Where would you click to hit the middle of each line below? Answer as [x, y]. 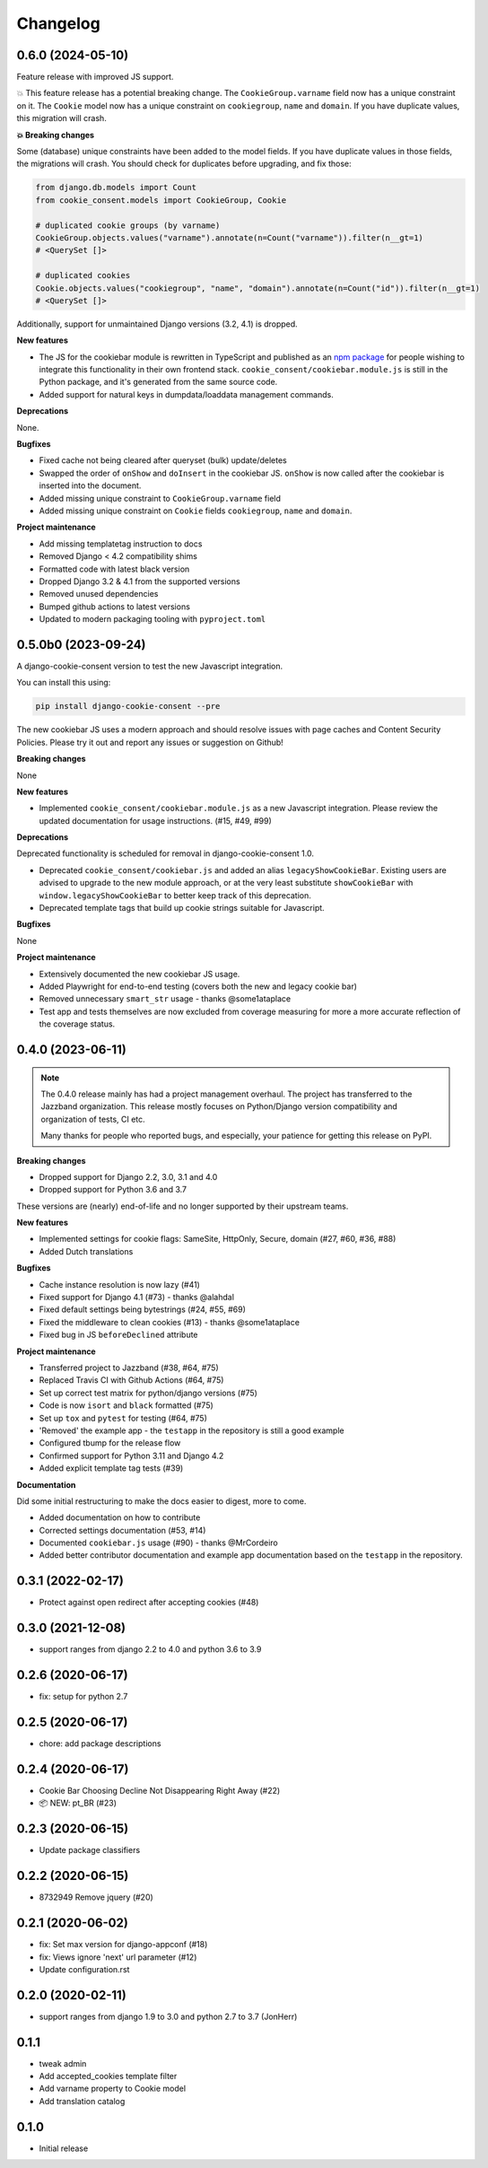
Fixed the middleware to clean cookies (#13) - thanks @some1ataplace [170, 1322]
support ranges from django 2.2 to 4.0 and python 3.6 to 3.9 [150, 1649]
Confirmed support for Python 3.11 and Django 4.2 [131, 1456]
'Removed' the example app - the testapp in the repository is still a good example [192, 1430]
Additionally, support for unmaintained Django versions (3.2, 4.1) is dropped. [157, 324]
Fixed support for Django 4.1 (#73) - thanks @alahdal [137, 1298]
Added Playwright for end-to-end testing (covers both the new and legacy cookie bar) [198, 986]
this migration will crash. [61, 118]
